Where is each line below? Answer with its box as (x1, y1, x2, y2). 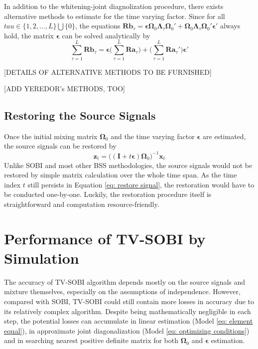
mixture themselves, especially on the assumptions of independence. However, (4, 286, 241, 297)
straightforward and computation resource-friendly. (4, 198, 159, 209)
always (220, 20, 241, 31)
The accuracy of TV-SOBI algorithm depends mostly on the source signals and (4, 276, 246, 287)
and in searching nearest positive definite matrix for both (4, 335, 179, 346)
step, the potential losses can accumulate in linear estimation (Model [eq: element (4, 316, 253, 326)
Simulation (4, 247, 79, 268)
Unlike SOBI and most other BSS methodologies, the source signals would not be (4, 160, 253, 170)
